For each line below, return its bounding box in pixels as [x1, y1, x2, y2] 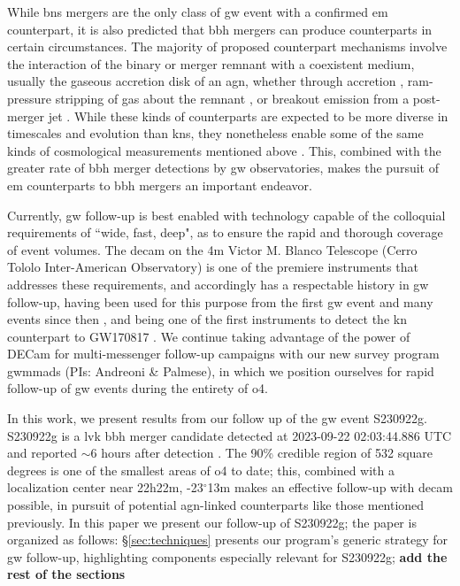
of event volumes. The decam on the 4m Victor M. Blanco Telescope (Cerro [7, 240, 418, 258]
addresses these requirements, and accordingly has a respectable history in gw [7, 274, 429, 293]
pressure [7, 89, 52, 107]
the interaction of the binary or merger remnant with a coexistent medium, [7, 54, 415, 73]
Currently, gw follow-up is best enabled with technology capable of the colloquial [7, 205, 446, 224]
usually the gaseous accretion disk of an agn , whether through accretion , [7, 72, 404, 90]
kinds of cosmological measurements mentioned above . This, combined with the [7, 141, 441, 159]
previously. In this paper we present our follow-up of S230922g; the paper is [7, 513, 417, 531]
